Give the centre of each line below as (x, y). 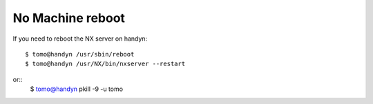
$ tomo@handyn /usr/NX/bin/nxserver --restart (105, 64)
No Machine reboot (69, 18)
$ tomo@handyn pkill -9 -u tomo (77, 89)
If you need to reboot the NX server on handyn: (80, 39)
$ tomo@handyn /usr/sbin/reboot (80, 54)
